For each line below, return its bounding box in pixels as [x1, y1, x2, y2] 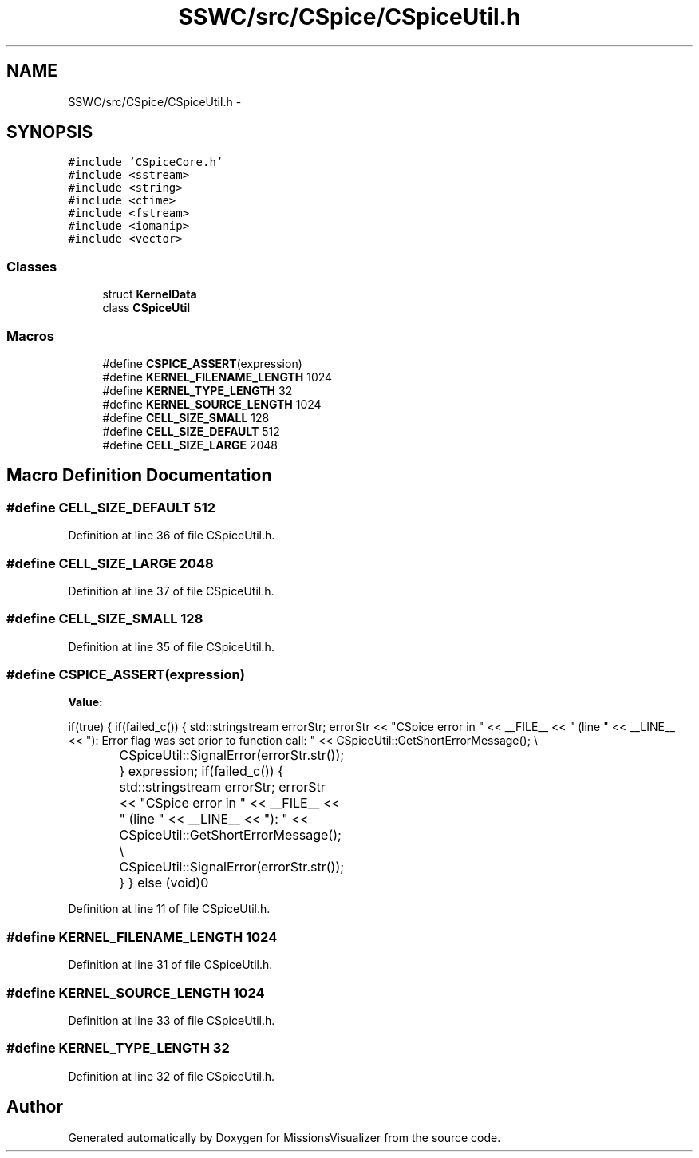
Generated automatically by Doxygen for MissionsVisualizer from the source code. [68, 1130, 501, 1144]
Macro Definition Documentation [6, 465, 272, 486]
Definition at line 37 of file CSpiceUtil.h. [68, 583, 274, 598]
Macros [6, 327, 54, 344]
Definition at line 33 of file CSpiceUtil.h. [68, 1013, 275, 1027]
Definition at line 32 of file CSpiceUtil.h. [68, 1069, 275, 1083]
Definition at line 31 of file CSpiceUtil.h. [68, 958, 273, 972]
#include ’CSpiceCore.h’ [68, 156, 223, 169]
